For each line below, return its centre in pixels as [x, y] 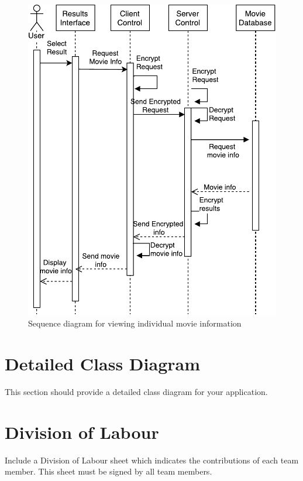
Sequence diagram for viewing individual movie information [135, 323]
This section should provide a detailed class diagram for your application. [136, 391]
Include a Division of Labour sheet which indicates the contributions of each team [152, 460]
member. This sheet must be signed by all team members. [109, 471]
